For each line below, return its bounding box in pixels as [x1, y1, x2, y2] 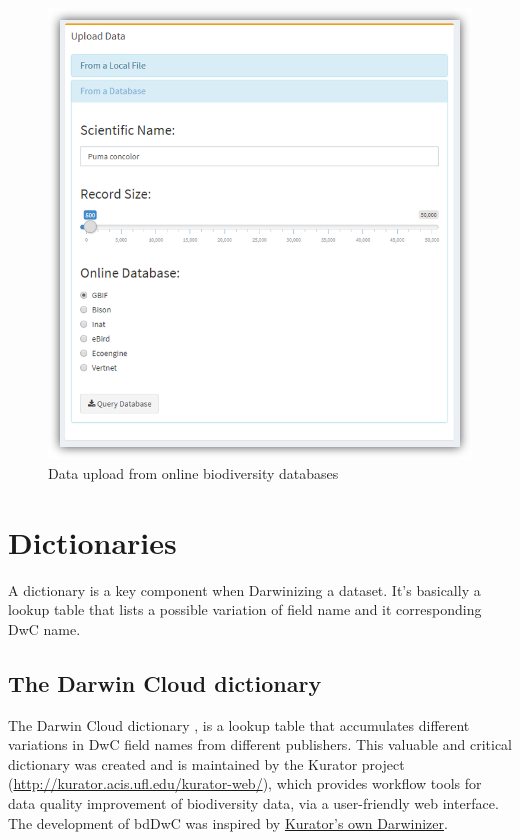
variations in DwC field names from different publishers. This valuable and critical [8, 734, 513, 755]
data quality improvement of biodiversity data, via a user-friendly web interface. [8, 792, 499, 813]
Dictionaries [8, 521, 177, 562]
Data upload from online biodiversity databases [48, 462, 339, 483]
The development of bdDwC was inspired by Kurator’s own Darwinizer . [8, 812, 448, 833]
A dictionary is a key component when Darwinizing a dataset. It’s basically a [8, 579, 481, 600]
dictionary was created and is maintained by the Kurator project [8, 753, 405, 774]
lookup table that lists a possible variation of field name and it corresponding [8, 599, 482, 620]
